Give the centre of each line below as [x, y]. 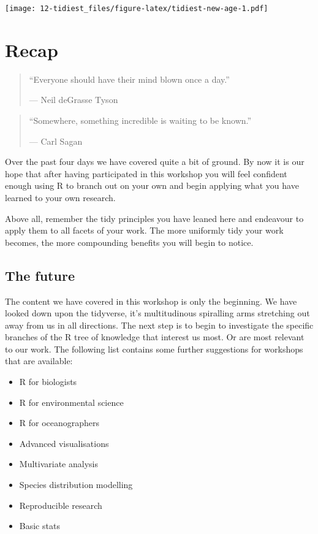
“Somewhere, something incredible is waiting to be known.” [140, 120]
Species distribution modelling [76, 485]
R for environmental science [71, 402]
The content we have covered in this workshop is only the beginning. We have [151, 301]
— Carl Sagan [56, 141]
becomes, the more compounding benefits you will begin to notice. [129, 242]
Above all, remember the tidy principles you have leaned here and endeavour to [154, 218]
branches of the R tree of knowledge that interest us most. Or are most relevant [155, 337]
